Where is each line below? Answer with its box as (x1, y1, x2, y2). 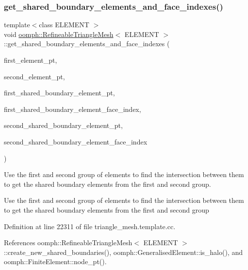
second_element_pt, (4, 71, 65, 81)
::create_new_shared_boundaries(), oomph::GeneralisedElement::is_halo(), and (4, 247, 243, 257)
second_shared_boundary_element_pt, (4, 120, 123, 130)
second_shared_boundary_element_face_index (4, 136, 148, 146)
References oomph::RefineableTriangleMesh (4, 237, 132, 248)
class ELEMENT (39, 19, 89, 30)
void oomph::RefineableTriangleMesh (4, 29, 114, 39)
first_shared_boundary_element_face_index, (4, 104, 141, 114)
